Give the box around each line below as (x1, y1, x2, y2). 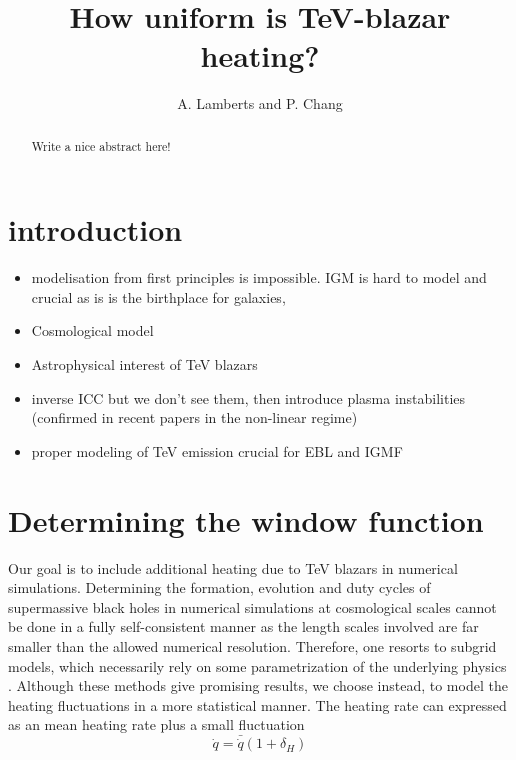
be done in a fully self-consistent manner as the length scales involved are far (8, 616, 479, 637)
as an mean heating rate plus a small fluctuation (8, 714, 305, 735)
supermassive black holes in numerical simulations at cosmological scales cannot (8, 596, 497, 617)
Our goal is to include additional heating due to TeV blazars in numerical (8, 557, 458, 578)
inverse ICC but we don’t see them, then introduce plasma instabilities (31, 387, 466, 408)
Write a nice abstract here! (31, 137, 171, 154)
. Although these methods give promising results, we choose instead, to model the (8, 675, 508, 696)
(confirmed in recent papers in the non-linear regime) (31, 407, 358, 428)
